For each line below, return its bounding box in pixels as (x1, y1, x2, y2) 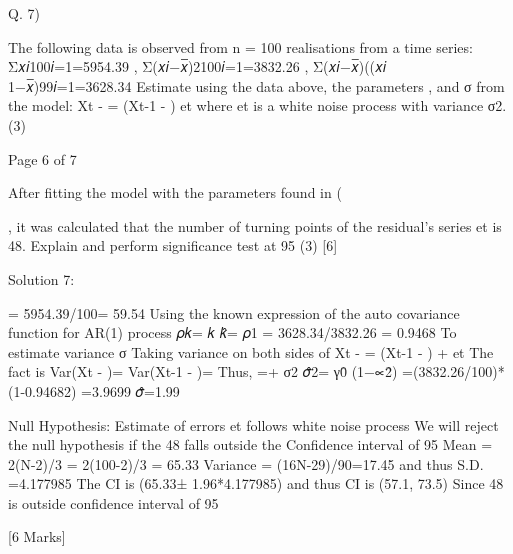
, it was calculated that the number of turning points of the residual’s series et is (8, 215, 502, 236)
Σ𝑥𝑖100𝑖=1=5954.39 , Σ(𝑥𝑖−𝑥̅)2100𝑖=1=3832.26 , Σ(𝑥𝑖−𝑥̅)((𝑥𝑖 (8, 56, 387, 77)
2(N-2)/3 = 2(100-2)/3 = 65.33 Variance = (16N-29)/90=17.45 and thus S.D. (8, 453, 484, 474)
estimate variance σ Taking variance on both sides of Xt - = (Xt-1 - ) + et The (8, 341, 494, 362)
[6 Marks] (8, 526, 66, 547)
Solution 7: (8, 268, 75, 289)
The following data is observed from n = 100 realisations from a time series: (8, 36, 473, 57)
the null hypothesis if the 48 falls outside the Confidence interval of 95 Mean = (8, 434, 493, 455)
